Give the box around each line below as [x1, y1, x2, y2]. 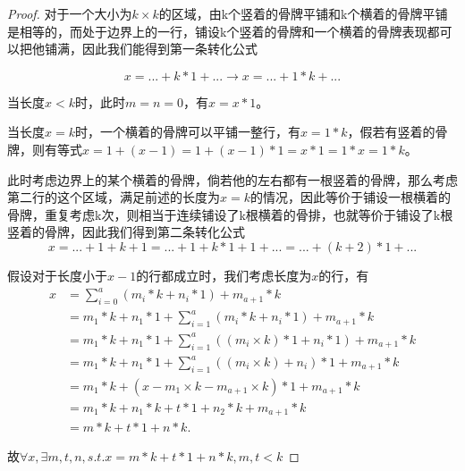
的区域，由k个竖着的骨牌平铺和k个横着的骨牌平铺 [158, 4, 448, 22]
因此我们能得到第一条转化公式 [81, 39, 258, 58]
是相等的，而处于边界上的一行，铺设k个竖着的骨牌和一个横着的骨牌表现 [7, 21, 427, 40]
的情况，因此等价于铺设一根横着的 [249, 188, 451, 206]
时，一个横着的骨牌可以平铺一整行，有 [74, 122, 300, 141]
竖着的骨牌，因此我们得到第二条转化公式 [7, 223, 245, 241]
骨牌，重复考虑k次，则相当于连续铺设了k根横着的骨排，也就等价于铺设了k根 [7, 205, 453, 223]
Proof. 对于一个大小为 [7, 4, 132, 22]
